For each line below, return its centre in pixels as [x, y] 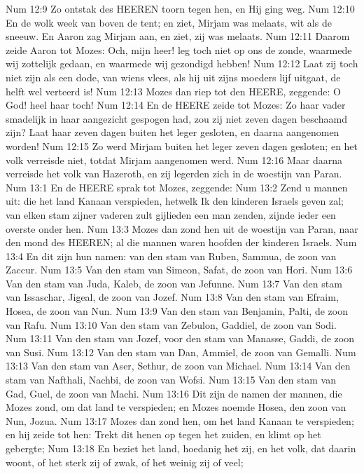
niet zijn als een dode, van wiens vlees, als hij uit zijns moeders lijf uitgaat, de [173, 77]
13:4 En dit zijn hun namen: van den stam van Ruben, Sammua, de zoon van [171, 256]
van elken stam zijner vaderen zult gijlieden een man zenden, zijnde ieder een [171, 214]
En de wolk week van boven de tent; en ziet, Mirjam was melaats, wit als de [169, 22]
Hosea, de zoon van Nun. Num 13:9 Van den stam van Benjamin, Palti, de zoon [177, 311]
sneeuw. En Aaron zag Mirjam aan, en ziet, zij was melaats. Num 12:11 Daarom [178, 36]
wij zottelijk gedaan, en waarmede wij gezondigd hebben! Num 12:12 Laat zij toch [182, 63]
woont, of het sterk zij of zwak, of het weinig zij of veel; [125, 462]
